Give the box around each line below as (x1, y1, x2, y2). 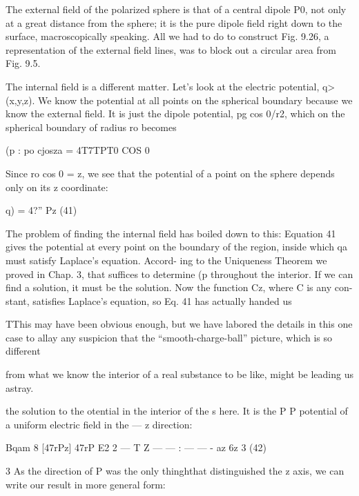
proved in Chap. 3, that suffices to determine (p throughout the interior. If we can (6, 266, 353, 281)
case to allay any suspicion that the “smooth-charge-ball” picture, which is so (6, 330, 333, 344)
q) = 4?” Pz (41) (6, 203, 77, 217)
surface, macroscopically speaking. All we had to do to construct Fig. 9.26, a (6, 29, 329, 43)
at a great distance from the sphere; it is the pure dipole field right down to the (6, 15, 342, 30)
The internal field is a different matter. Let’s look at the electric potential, (6, 79, 320, 93)
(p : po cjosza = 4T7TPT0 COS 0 (6, 143, 150, 157)
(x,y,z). (6, 92, 35, 107)
